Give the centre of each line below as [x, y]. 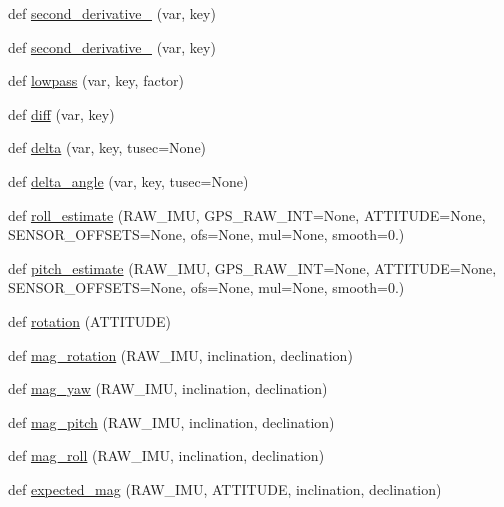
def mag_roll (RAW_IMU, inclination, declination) [166, 455]
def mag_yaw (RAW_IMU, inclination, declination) [168, 388]
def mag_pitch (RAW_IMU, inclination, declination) [171, 421]
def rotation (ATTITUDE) [90, 320]
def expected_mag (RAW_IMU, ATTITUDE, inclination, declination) [225, 488]
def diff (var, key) [61, 113]
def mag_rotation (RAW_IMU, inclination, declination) [180, 354]
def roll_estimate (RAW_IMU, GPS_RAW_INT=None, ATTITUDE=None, [247, 214]
